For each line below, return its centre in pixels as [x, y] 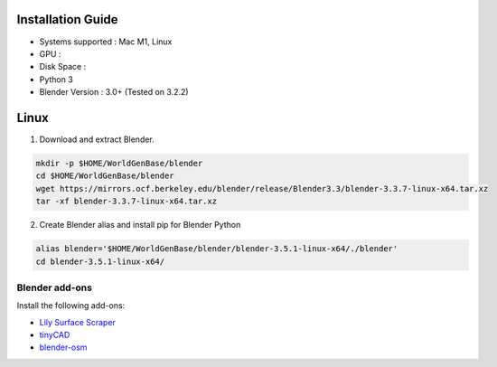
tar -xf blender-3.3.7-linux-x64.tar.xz [126, 202]
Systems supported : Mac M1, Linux [106, 42]
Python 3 [56, 79]
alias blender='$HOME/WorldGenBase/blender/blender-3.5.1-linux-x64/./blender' [217, 249]
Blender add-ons [54, 287]
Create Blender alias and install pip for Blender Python [140, 225]
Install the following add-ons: [71, 306]
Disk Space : [63, 67]
